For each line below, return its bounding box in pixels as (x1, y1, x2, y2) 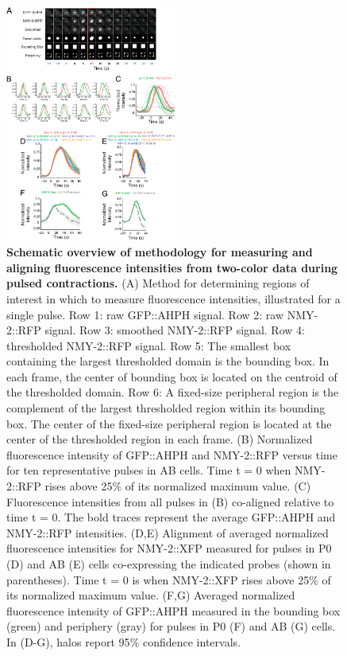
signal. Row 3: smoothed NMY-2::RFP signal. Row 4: (44, 322, 305, 338)
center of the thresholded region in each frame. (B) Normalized (6, 431, 313, 447)
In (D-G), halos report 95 (6, 633, 130, 650)
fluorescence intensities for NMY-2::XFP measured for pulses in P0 (6, 540, 332, 556)
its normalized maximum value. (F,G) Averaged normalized (6, 587, 295, 603)
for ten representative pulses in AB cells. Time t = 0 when (6, 462, 291, 478)
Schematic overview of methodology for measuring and (6, 244, 313, 260)
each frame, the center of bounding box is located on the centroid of (6, 368, 337, 385)
